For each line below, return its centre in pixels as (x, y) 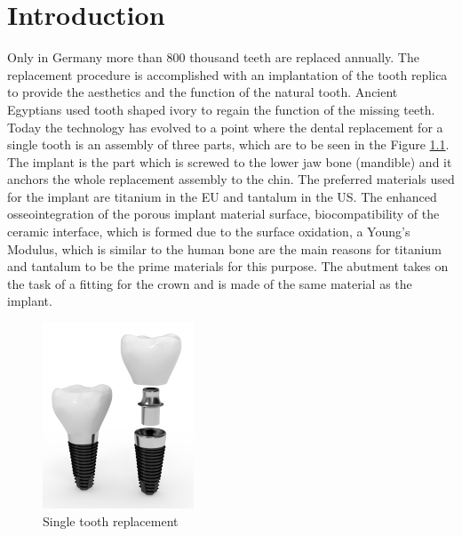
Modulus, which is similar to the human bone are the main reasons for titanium (225, 248)
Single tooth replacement (111, 520)
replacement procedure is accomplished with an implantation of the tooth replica (227, 74)
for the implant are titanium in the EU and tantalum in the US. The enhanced (222, 196)
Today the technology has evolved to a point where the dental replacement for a (225, 127)
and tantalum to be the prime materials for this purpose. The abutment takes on (228, 266)
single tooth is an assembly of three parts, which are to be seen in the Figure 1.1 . (228, 144)
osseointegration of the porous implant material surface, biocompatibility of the (223, 214)
